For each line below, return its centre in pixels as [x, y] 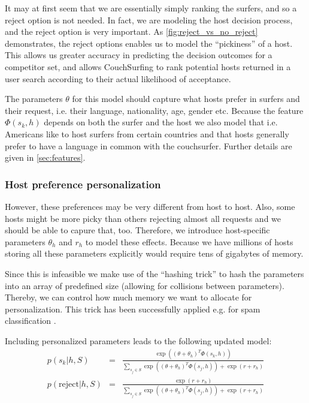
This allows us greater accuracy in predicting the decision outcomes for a [139, 55]
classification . [31, 321]
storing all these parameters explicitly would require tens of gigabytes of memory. [154, 253]
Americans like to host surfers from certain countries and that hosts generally [147, 133]
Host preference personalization [83, 184]
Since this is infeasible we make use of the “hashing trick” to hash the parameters [154, 273]
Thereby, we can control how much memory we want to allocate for [128, 297]
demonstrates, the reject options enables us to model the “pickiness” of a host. [149, 43]
